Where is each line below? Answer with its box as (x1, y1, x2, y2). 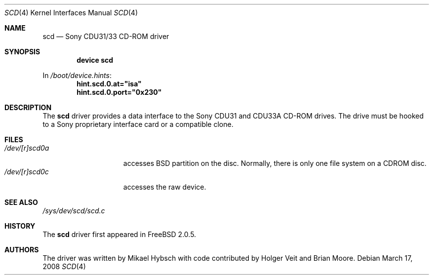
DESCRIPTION (4, 103, 52, 112)
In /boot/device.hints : (42, 71, 112, 80)
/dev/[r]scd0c (4, 167, 49, 176)
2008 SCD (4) (42, 262, 86, 271)
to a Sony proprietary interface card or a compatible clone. (42, 120, 234, 128)
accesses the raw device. (123, 183, 206, 191)
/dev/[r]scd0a (4, 144, 49, 152)
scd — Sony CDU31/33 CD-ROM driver (42, 32, 169, 40)
